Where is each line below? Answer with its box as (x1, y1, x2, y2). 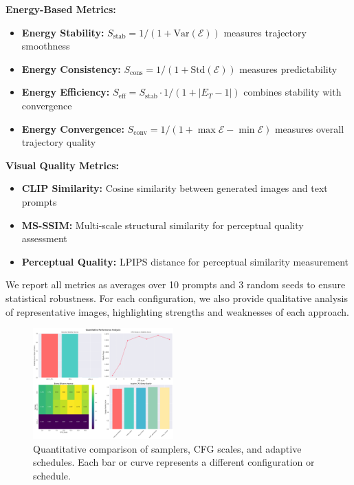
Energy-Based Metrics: (5, 2, 116, 16)
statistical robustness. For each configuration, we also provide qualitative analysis (5, 290, 348, 305)
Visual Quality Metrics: (5, 158, 120, 172)
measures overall (274, 121, 344, 136)
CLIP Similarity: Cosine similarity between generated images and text (21, 181, 328, 195)
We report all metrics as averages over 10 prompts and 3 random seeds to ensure (5, 277, 346, 292)
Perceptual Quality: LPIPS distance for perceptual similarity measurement (21, 254, 349, 268)
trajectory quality (21, 135, 96, 149)
